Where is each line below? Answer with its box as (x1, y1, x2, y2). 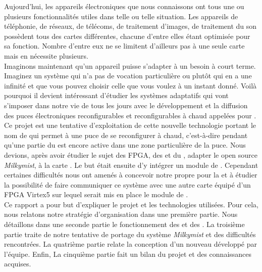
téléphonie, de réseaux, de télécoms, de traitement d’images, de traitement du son (4, 21, 257, 31)
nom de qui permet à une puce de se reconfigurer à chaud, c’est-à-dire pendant (4, 129, 248, 140)
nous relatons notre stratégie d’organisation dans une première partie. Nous (4, 209, 238, 219)
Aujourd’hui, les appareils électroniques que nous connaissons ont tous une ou (4, 1, 244, 11)
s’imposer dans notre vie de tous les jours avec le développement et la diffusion (4, 100, 248, 110)
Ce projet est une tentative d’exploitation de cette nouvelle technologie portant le (4, 120, 256, 130)
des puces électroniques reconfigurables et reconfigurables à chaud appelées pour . (4, 110, 256, 120)
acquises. (4, 258, 31, 269)
